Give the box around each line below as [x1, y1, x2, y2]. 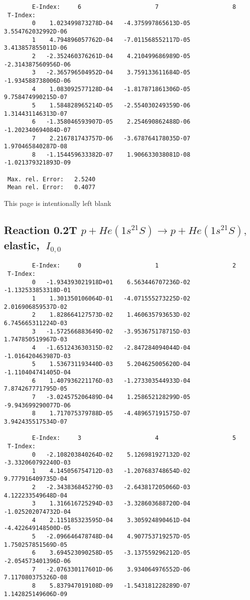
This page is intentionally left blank [4, 198, 111, 208]
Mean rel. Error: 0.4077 [7, 184, 96, 191]
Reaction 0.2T [4, 222, 77, 237]
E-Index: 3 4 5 [32, 434, 236, 442]
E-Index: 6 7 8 [32, 3, 236, 10]
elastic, [4, 237, 40, 252]
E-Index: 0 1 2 [32, 262, 236, 269]
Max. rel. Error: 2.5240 [7, 175, 96, 183]
